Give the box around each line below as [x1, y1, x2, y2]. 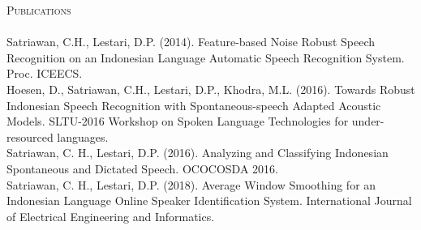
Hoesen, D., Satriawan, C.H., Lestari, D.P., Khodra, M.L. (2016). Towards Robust [6, 80, 415, 97]
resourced [6, 128, 54, 145]
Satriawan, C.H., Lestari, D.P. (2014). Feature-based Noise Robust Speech [6, 33, 376, 50]
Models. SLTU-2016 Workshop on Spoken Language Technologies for [6, 113, 349, 130]
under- [351, 113, 384, 130]
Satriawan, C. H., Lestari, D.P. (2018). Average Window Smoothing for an [6, 176, 376, 193]
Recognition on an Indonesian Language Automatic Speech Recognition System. [6, 49, 405, 66]
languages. [57, 128, 109, 145]
